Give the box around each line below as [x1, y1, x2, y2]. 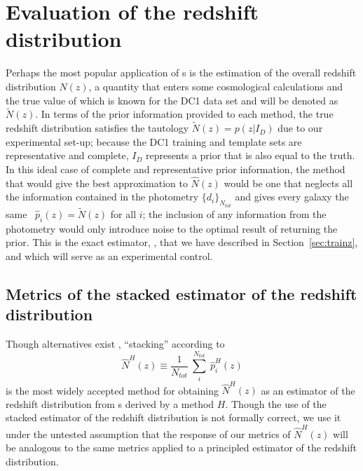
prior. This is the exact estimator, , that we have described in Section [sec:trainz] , [6, 235, 358, 250]
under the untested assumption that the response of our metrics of [6, 426, 291, 441]
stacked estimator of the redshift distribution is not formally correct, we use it [6, 410, 341, 425]
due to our [278, 121, 323, 135]
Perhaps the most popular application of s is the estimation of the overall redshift [6, 65, 357, 80]
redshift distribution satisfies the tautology [6, 121, 189, 135]
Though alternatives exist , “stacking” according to [6, 336, 225, 351]
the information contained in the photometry [6, 189, 199, 204]
